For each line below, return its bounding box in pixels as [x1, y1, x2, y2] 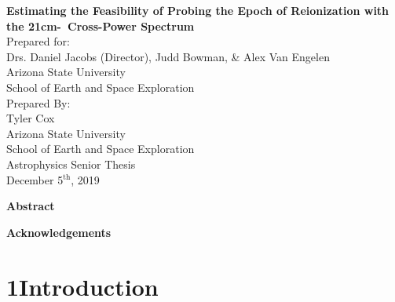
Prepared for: [6, 33, 70, 49]
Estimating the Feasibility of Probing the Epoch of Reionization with [6, 2, 390, 18]
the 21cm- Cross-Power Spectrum [6, 17, 195, 34]
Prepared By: [6, 94, 71, 111]
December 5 [6, 171, 64, 187]
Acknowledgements [6, 224, 112, 240]
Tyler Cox [6, 110, 55, 126]
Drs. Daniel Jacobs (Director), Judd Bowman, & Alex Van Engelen [6, 48, 330, 64]
